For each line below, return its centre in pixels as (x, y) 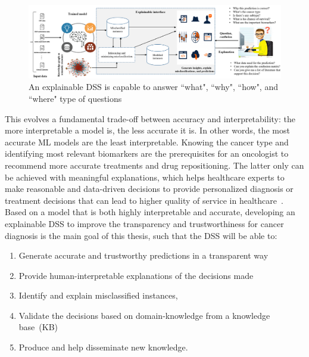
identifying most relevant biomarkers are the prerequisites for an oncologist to (147, 153)
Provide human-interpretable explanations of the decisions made (136, 275)
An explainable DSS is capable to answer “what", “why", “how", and (153, 87)
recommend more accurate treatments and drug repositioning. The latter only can (154, 165)
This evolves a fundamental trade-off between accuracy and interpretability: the (150, 118)
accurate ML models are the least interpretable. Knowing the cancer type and (147, 142)
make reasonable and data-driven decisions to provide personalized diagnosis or (149, 189)
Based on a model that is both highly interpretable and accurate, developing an (150, 212)
